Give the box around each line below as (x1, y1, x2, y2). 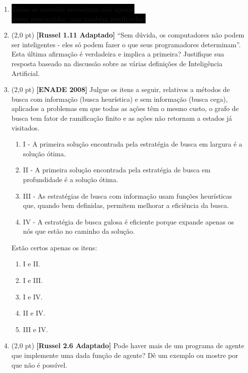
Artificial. (11, 68, 40, 78)
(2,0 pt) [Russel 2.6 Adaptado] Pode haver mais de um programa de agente (11, 340, 245, 351)
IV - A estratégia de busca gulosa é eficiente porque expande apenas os (23, 216, 234, 226)
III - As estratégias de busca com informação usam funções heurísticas (23, 190, 232, 201)
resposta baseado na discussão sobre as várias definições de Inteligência (11, 58, 223, 68)
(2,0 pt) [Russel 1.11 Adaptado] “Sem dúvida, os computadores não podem (11, 30, 245, 40)
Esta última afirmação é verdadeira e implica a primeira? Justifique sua (11, 49, 224, 59)
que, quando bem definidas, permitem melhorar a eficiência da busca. (23, 200, 229, 210)
